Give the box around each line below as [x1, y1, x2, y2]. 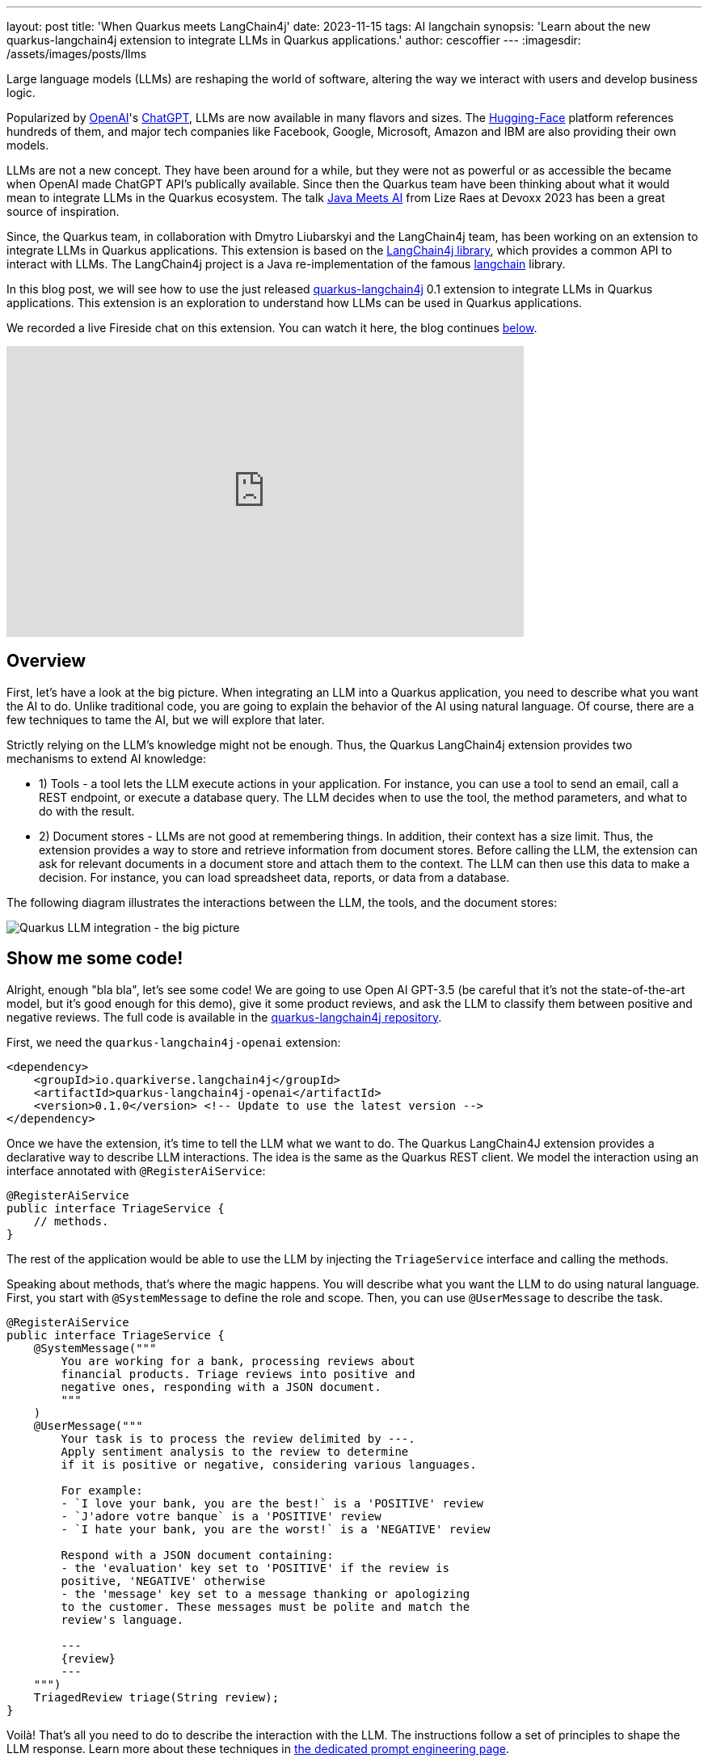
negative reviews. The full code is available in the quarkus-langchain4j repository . [6, 1010, 442, 1024]
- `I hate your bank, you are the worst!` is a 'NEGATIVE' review [61, 1522, 491, 1536]
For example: [61, 1483, 143, 1497]
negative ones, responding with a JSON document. [61, 1380, 381, 1393]
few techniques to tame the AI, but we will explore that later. [6, 712, 325, 727]
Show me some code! [6, 948, 183, 969]
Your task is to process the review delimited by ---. [61, 1431, 415, 1445]
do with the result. [39, 803, 135, 818]
